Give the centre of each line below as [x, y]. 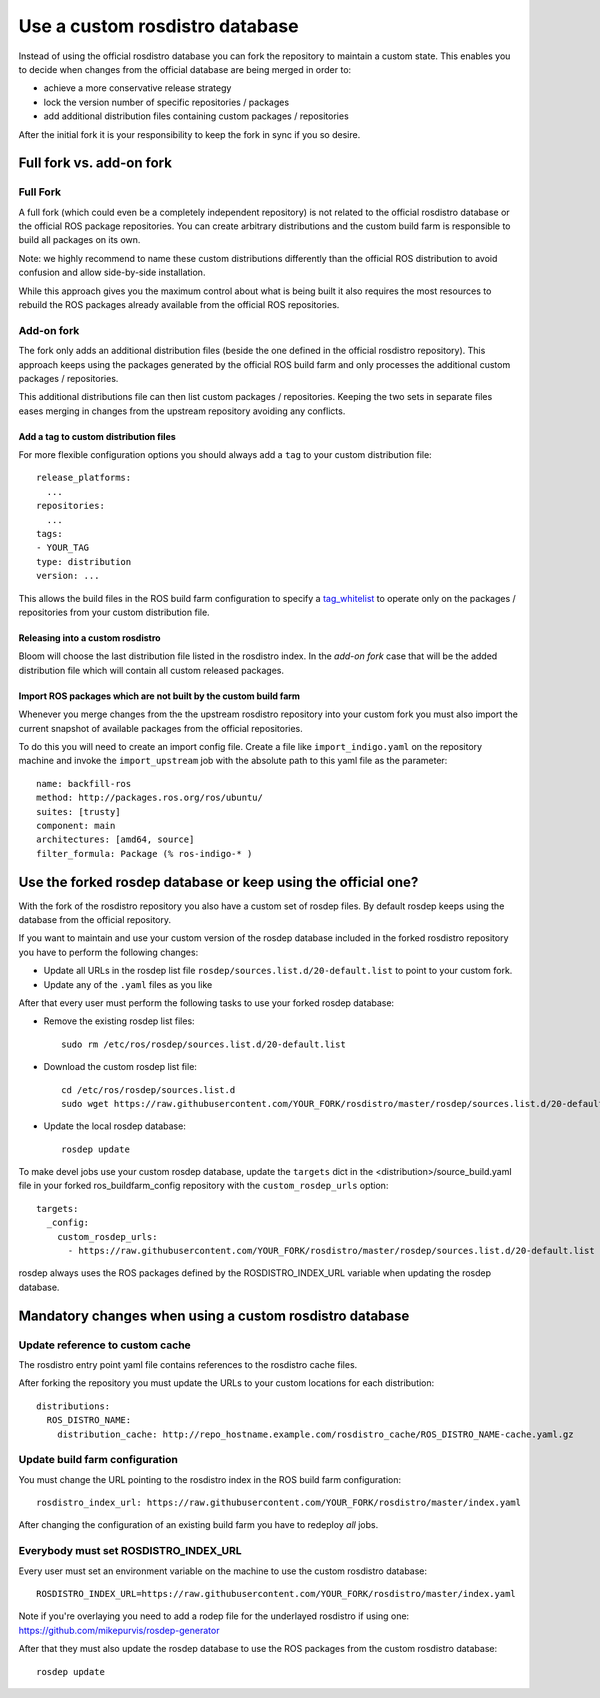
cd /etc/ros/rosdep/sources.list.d [148, 1089]
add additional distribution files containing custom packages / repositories [196, 116]
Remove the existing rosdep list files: [119, 1021]
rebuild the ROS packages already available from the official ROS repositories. [179, 304]
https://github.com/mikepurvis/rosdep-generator [119, 1630]
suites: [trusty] [78, 811]
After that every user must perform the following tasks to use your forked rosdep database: [206, 1002]
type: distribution [84, 561]
